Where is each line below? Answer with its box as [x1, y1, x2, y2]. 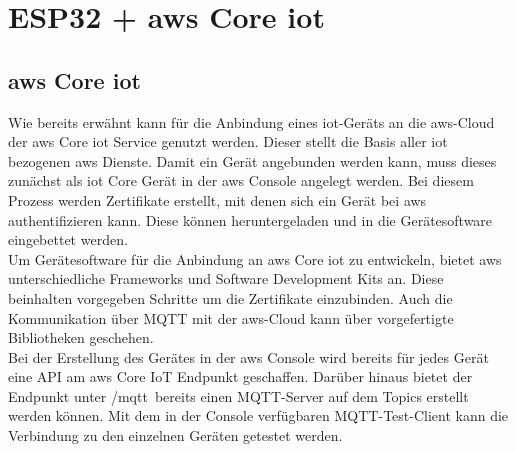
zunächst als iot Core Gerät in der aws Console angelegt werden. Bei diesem [8, 170, 474, 191]
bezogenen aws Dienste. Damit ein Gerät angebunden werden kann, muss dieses [8, 150, 497, 171]
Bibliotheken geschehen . [8, 327, 154, 348]
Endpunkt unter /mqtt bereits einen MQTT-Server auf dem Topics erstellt [8, 385, 469, 406]
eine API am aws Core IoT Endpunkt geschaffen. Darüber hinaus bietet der [8, 366, 473, 387]
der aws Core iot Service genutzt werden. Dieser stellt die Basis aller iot [8, 131, 448, 152]
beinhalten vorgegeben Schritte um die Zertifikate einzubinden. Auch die [8, 287, 453, 308]
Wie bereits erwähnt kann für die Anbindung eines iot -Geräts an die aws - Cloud [8, 111, 495, 132]
